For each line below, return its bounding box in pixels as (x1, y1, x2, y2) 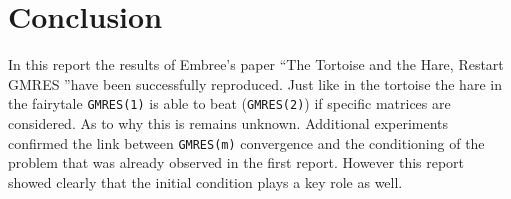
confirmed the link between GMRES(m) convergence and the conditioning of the (8, 132, 485, 153)
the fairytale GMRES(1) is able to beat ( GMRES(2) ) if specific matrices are (8, 93, 451, 114)
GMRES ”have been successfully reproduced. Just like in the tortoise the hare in (8, 73, 502, 94)
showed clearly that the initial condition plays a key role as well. (8, 171, 403, 192)
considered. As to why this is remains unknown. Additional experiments (8, 112, 449, 133)
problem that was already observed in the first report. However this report (8, 152, 465, 173)
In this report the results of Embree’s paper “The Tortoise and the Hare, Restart (8, 54, 504, 75)
